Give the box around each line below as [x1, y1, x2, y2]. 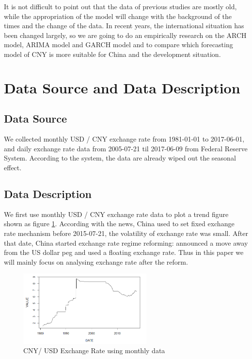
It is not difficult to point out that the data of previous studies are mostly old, [4, 1, 237, 11]
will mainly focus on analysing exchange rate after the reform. [4, 256, 188, 267]
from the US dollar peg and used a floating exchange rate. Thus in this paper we [4, 247, 244, 257]
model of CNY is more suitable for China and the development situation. [4, 49, 221, 59]
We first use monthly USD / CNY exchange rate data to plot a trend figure [4, 209, 229, 219]
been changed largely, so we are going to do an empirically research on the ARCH [4, 30, 247, 40]
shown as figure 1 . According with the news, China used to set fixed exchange [4, 218, 235, 229]
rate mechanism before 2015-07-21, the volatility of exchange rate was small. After [4, 228, 248, 238]
